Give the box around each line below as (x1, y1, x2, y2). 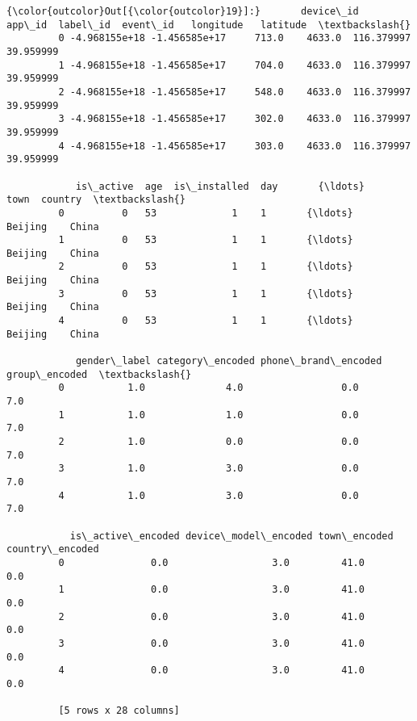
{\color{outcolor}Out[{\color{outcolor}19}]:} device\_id (6, 6, 359, 17)
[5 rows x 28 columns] (58, 705, 180, 717)
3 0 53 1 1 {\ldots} (58, 287, 353, 300)
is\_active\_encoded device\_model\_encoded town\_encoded (69, 530, 394, 542)
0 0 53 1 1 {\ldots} (58, 207, 353, 219)
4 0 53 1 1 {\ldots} (58, 315, 353, 327)
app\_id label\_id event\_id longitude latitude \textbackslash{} (6, 19, 411, 31)
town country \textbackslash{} (6, 194, 186, 206)
